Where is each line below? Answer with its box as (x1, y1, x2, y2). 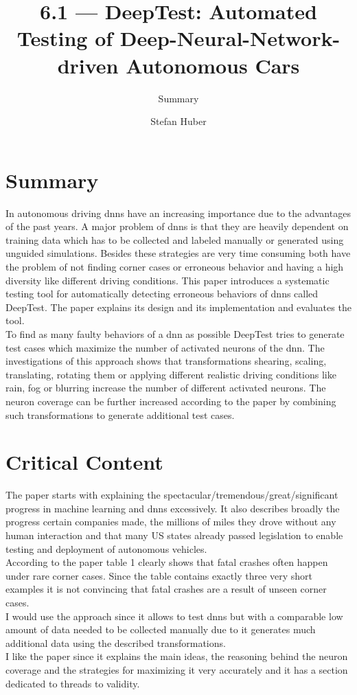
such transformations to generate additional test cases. (5, 407, 235, 422)
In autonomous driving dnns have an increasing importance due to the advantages (5, 205, 351, 220)
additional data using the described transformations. (5, 635, 226, 650)
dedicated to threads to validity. (5, 676, 140, 690)
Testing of (16, 24, 113, 52)
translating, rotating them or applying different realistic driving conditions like (5, 367, 336, 381)
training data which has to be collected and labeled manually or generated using (5, 232, 344, 247)
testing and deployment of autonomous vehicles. (5, 541, 207, 556)
